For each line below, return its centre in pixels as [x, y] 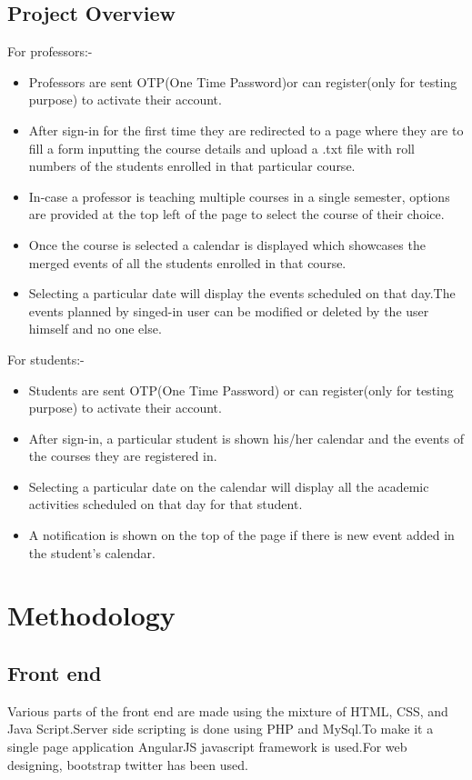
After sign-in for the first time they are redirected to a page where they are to [246, 130]
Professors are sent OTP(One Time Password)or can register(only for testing [243, 81]
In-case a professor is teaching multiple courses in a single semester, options [239, 196]
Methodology [91, 615]
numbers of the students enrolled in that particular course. [192, 166]
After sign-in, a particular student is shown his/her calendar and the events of [246, 438]
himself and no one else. [95, 329]
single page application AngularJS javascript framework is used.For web [207, 747]
